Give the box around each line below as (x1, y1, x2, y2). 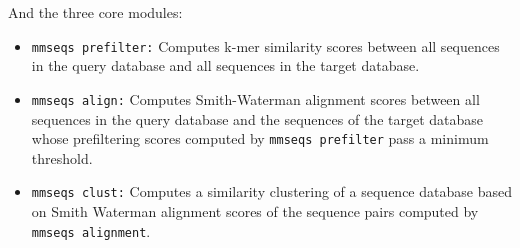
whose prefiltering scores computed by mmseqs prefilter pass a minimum (31, 128, 489, 149)
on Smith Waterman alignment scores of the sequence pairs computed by (31, 201, 479, 221)
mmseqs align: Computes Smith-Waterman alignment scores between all (31, 88, 480, 109)
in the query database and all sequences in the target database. (31, 55, 420, 76)
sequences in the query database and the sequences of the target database (31, 108, 484, 129)
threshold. (31, 147, 93, 168)
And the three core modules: (8, 2, 183, 22)
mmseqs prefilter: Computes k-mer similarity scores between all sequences (31, 35, 500, 56)
